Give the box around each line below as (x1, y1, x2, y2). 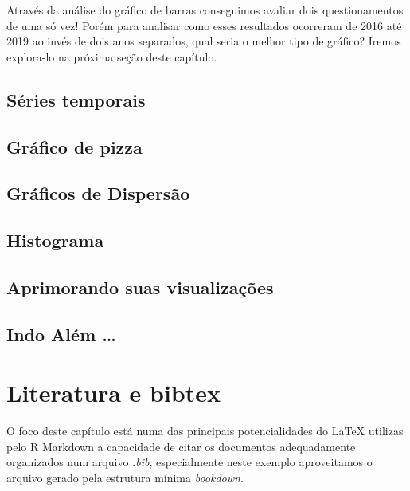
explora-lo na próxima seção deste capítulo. (6, 48, 217, 65)
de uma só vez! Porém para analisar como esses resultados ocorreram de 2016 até (6, 17, 402, 33)
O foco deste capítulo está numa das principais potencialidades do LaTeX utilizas (6, 422, 404, 439)
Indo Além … (6, 321, 116, 346)
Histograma (6, 228, 104, 253)
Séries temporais (6, 87, 146, 112)
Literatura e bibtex (6, 376, 221, 409)
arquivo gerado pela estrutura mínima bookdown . (6, 469, 244, 485)
